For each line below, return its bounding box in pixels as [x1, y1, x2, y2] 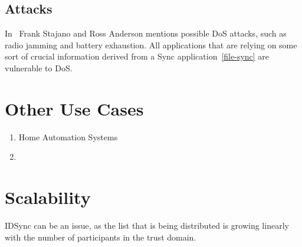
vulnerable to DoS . [5, 61, 73, 74]
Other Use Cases [5, 96, 144, 120]
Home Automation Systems [18, 130, 118, 143]
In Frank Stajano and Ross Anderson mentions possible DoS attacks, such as [5, 27, 287, 39]
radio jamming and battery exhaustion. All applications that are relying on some [5, 38, 297, 51]
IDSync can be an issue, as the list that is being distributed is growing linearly [5, 219, 289, 232]
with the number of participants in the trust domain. [5, 230, 196, 243]
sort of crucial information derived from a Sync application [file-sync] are [5, 50, 270, 62]
